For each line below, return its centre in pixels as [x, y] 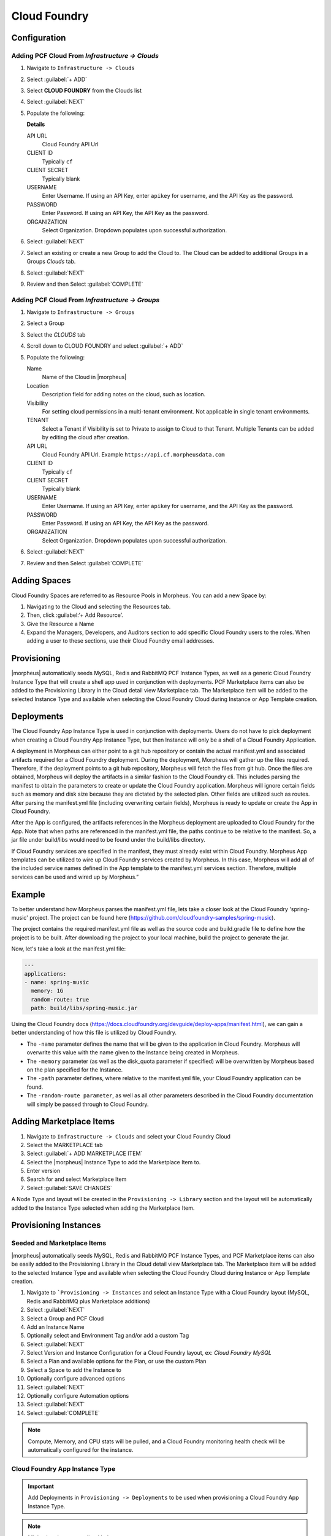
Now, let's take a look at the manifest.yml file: [68, 949]
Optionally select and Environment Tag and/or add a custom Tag [108, 1336]
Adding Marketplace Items [63, 1122]
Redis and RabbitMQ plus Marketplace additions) [88, 1301]
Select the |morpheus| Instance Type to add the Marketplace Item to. [114, 1162]
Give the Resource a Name [60, 624]
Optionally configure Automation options [78, 1396]
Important [41, 1486]
